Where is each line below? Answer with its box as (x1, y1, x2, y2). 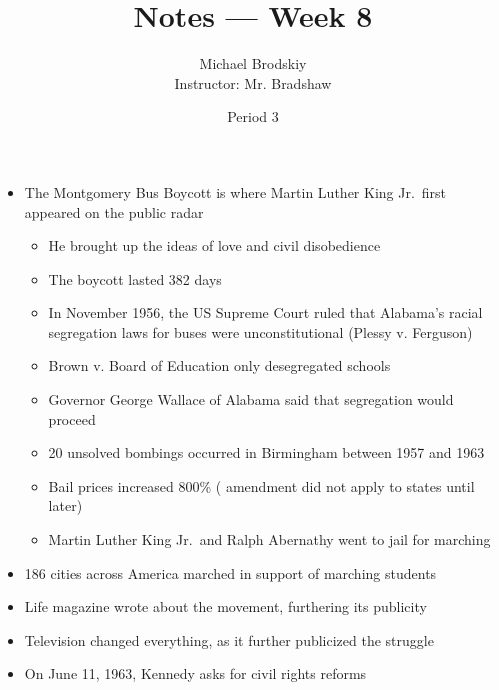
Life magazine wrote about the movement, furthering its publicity (24, 596, 427, 617)
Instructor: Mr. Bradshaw (174, 72, 332, 93)
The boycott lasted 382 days (48, 268, 222, 289)
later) (48, 495, 83, 516)
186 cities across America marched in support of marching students (24, 562, 437, 583)
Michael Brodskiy (199, 53, 307, 74)
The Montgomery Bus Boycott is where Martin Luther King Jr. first (24, 181, 447, 202)
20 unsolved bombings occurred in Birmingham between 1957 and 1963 (48, 442, 485, 463)
